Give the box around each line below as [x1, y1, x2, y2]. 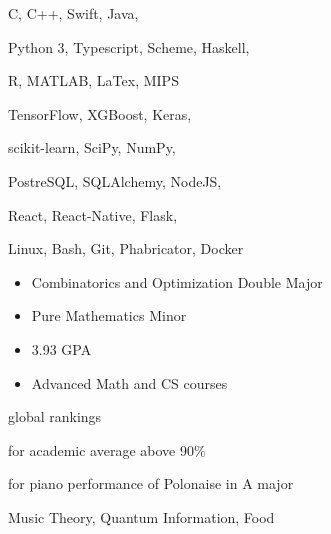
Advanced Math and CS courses [31, 372, 228, 393]
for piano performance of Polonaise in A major [8, 473, 294, 494]
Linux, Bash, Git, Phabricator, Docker [8, 238, 244, 259]
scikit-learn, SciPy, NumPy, [8, 137, 176, 158]
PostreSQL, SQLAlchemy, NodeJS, [8, 170, 222, 191]
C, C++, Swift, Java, [8, 3, 139, 23]
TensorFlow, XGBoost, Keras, [8, 103, 192, 124]
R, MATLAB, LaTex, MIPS [8, 70, 179, 91]
